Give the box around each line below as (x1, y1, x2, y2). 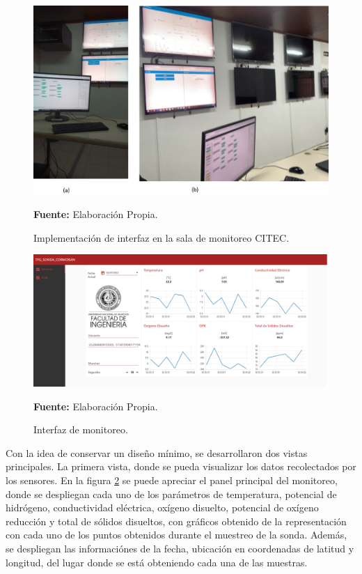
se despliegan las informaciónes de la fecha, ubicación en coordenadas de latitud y (6, 541, 354, 555)
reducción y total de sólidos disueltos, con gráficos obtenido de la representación (6, 513, 347, 528)
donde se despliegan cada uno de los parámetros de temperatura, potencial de (6, 486, 337, 501)
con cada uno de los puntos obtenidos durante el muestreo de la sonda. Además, (6, 527, 347, 542)
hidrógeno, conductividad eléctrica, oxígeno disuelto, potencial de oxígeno (6, 500, 319, 515)
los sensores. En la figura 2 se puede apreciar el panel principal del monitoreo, (6, 473, 338, 488)
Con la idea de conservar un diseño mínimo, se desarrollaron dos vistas (6, 445, 308, 460)
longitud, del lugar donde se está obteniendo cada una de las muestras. (6, 554, 308, 569)
